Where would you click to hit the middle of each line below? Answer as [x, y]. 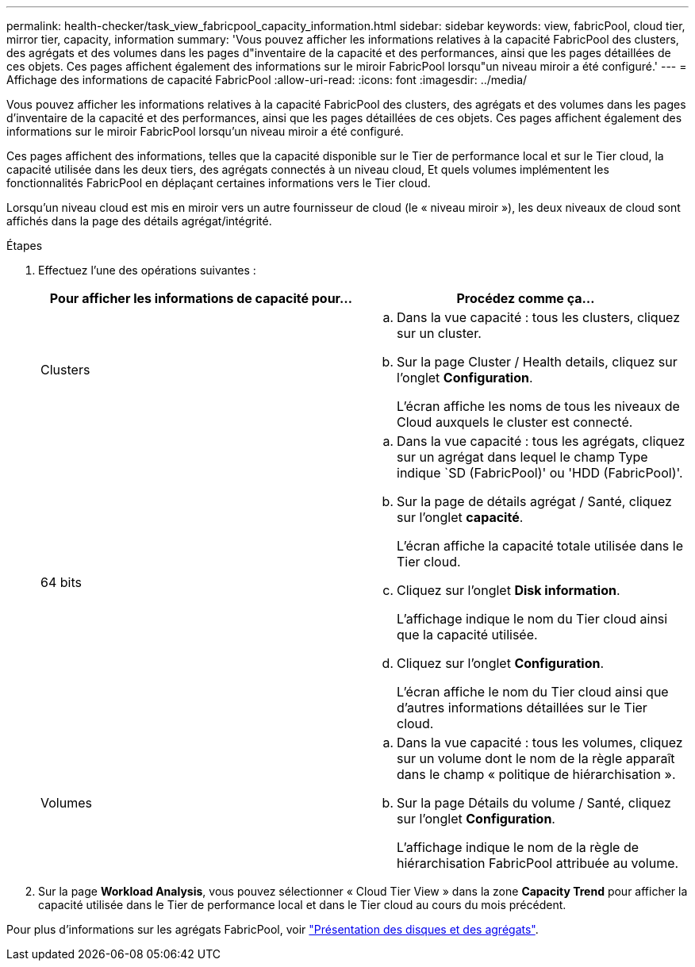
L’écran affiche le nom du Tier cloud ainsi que [533, 692]
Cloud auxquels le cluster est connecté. [515, 422]
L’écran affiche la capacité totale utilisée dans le [540, 546]
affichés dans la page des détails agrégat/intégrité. [139, 221]
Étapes [25, 246]
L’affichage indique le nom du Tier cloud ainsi [532, 619]
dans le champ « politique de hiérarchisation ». [536, 774]
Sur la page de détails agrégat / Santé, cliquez [534, 501]
